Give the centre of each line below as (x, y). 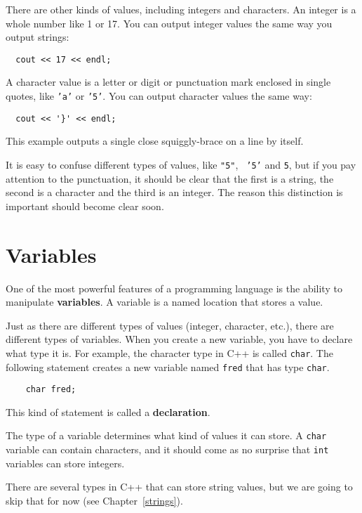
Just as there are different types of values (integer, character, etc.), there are (170, 325)
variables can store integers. (65, 463)
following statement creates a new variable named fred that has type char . (168, 366)
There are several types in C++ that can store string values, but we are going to (179, 487)
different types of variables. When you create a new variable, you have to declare (179, 339)
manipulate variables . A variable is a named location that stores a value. (165, 302)
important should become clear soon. (85, 206)
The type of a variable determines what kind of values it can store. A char (166, 435)
